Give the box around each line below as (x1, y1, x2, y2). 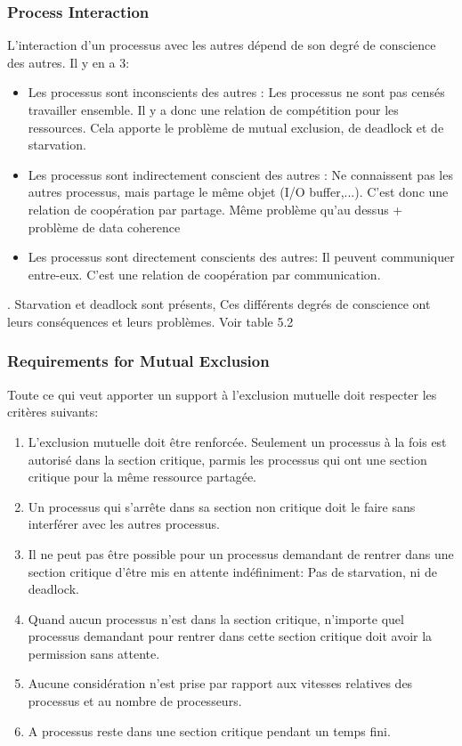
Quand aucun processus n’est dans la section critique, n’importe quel (28, 609, 404, 628)
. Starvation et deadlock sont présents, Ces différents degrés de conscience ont (7, 295, 431, 313)
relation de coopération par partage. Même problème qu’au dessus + (28, 199, 403, 218)
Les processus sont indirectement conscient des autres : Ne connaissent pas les (28, 165, 453, 183)
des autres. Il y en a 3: (7, 53, 130, 71)
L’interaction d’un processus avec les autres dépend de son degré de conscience (7, 36, 436, 54)
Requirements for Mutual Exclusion (7, 350, 270, 372)
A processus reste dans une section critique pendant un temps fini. (28, 721, 391, 740)
